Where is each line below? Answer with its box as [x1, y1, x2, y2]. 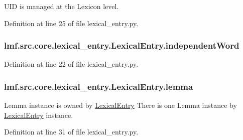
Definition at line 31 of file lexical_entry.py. [4, 126, 139, 137]
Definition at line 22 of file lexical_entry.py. [4, 59, 139, 69]
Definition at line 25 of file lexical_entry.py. [4, 18, 139, 28]
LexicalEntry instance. [4, 109, 73, 120]
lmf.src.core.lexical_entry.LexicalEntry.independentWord [4, 39, 239, 52]
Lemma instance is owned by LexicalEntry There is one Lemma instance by [4, 100, 237, 110]
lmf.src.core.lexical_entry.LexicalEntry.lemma [4, 80, 193, 92]
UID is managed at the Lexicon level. [4, 1, 119, 11]
